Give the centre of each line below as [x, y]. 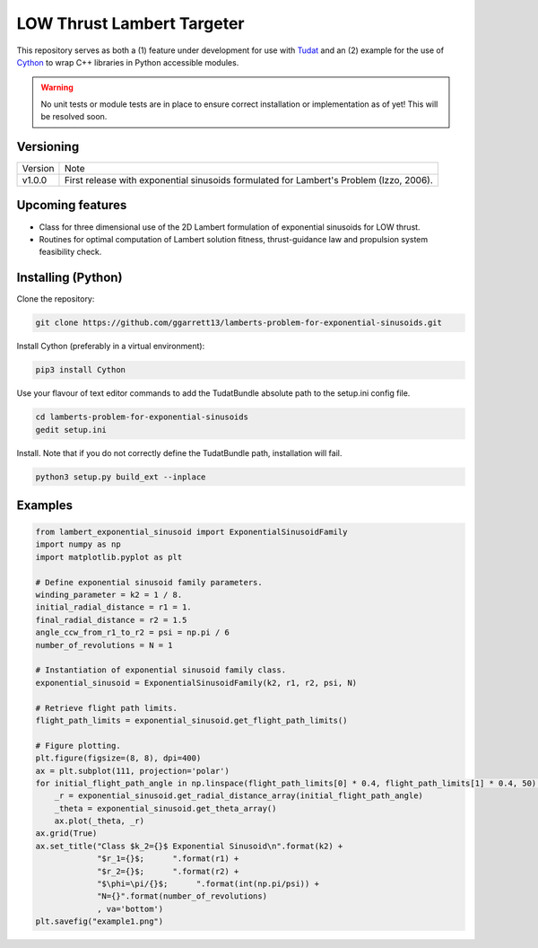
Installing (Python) [69, 278]
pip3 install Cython [80, 370]
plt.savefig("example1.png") [100, 922]
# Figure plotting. [78, 746]
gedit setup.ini [71, 430]
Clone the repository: [56, 299]
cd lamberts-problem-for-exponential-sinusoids [142, 417]
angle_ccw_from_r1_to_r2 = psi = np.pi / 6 [133, 632]
